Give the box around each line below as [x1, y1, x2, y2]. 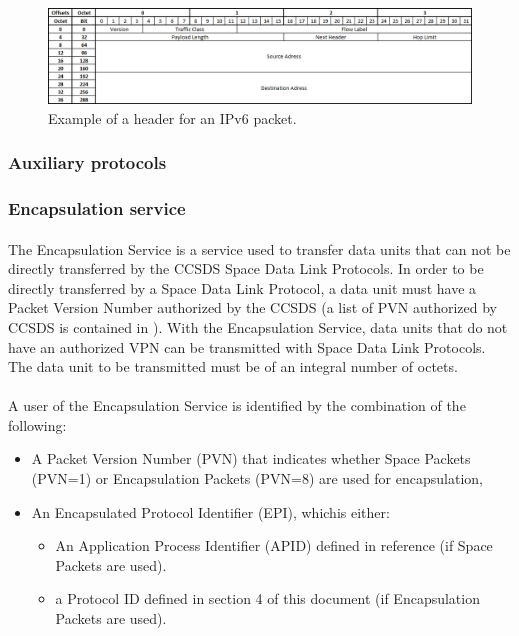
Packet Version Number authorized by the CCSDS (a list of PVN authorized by [8, 297, 497, 318]
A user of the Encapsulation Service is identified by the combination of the [8, 395, 466, 416]
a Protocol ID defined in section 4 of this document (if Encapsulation [55, 588, 480, 609]
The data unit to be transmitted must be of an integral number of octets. [8, 356, 458, 377]
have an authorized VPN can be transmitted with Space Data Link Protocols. [8, 336, 486, 357]
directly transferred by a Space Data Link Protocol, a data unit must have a [8, 277, 477, 298]
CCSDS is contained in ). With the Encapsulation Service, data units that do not [8, 316, 508, 337]
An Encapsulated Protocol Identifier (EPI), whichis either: [31, 501, 390, 522]
